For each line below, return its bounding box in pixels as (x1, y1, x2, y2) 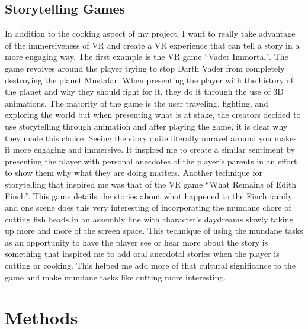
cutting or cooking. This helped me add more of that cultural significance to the (5, 259, 296, 272)
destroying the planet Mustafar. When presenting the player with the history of (5, 73, 294, 86)
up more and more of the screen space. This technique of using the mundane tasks (5, 224, 303, 237)
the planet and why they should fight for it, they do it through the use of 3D (5, 85, 284, 98)
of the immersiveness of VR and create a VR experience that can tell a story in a (5, 38, 300, 51)
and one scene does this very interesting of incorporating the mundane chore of (5, 201, 291, 214)
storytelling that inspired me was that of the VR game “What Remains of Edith (5, 178, 297, 190)
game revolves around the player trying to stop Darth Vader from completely (5, 62, 285, 74)
